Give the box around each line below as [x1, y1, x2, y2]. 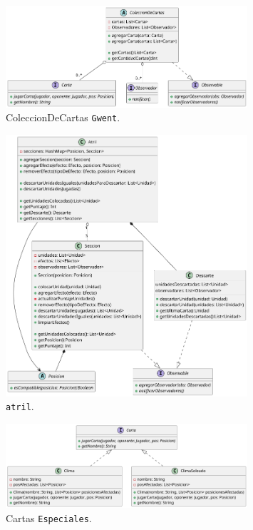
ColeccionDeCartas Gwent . [6, 110, 120, 125]
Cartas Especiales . [6, 510, 92, 525]
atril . [6, 399, 34, 414]
